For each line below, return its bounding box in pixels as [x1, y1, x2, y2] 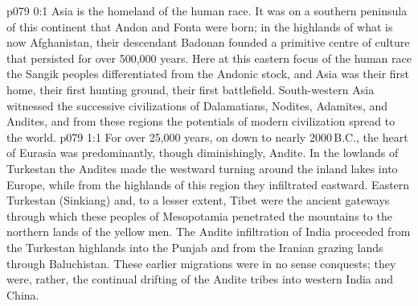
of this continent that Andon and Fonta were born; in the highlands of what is [6, 18, 393, 35]
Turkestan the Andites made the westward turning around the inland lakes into [6, 159, 398, 176]
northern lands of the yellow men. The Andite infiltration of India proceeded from [6, 223, 411, 240]
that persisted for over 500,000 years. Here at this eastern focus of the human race [6, 49, 412, 66]
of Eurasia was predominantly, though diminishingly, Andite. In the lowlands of [6, 144, 399, 161]
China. [6, 286, 39, 303]
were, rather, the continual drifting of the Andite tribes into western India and [6, 271, 394, 287]
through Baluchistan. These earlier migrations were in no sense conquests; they [6, 254, 396, 271]
